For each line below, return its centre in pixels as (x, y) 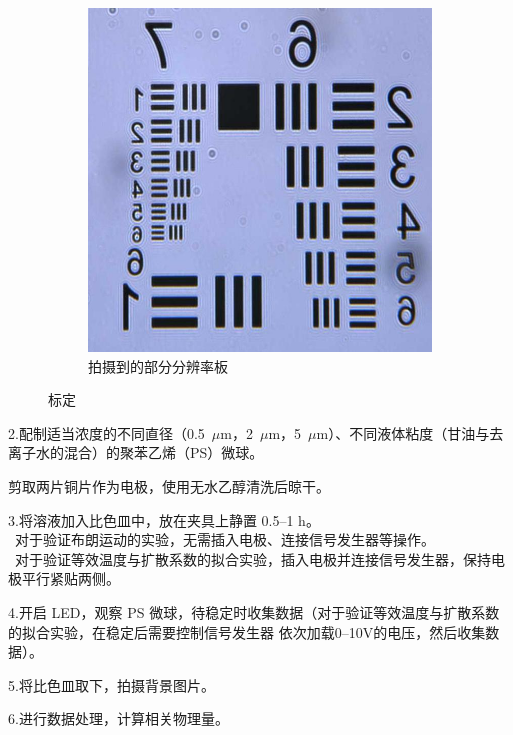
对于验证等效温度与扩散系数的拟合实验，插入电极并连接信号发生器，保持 (252, 558)
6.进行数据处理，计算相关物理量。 (118, 718)
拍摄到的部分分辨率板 (158, 365)
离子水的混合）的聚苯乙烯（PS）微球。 (136, 452)
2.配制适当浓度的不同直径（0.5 (106, 432)
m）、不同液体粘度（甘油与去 (410, 432)
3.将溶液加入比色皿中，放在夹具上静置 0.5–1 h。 (164, 519)
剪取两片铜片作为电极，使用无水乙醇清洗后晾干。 (169, 485)
